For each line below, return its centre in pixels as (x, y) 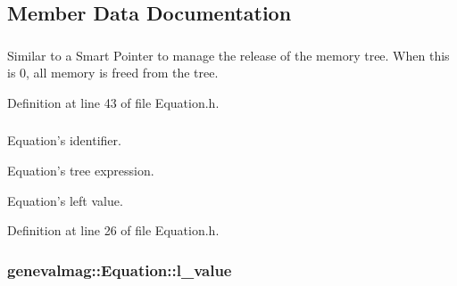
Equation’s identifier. (64, 140)
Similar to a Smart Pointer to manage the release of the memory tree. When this (228, 55)
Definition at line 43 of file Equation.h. (113, 102)
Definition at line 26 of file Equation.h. (113, 230)
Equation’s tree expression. (81, 170)
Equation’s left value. (65, 200)
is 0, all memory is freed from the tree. (113, 73)
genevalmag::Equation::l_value (120, 270)
